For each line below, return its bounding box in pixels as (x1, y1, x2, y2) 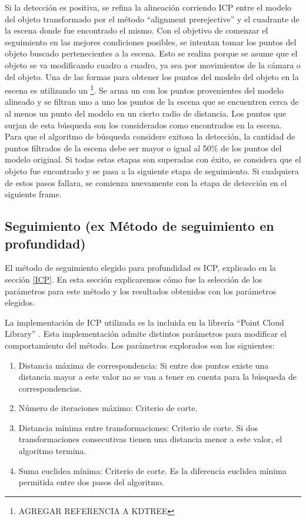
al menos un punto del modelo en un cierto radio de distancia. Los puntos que (5, 107, 287, 119)
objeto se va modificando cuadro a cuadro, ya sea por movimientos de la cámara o (5, 58, 301, 71)
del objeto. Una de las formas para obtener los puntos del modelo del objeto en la (5, 70, 299, 82)
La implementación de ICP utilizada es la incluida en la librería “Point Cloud (5, 316, 284, 328)
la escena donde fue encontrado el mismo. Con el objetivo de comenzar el (5, 24, 268, 37)
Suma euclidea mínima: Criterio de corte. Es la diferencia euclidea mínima (18, 464, 287, 476)
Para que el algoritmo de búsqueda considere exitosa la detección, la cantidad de (5, 130, 295, 143)
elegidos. (5, 296, 35, 309)
